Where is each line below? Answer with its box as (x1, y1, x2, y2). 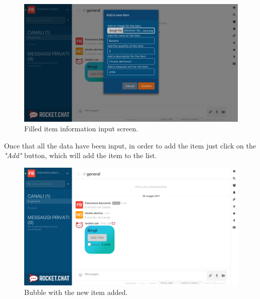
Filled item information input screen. (24, 123, 138, 134)
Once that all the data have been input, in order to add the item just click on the (4, 140, 256, 151)
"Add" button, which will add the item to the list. (4, 150, 157, 161)
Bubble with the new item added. (24, 287, 128, 297)
